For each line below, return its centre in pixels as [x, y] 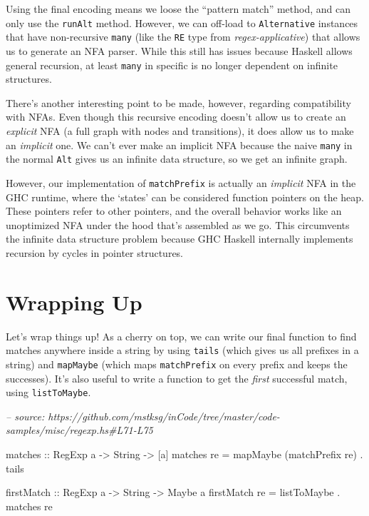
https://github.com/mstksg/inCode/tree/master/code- [164, 416]
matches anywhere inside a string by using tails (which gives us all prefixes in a [182, 350]
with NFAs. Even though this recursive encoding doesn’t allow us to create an [176, 117]
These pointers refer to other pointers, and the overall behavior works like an [174, 211]
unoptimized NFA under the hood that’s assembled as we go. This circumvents [178, 224]
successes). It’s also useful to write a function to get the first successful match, [177, 378]
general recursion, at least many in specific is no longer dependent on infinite [172, 65]
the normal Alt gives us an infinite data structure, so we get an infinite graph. [177, 159]
